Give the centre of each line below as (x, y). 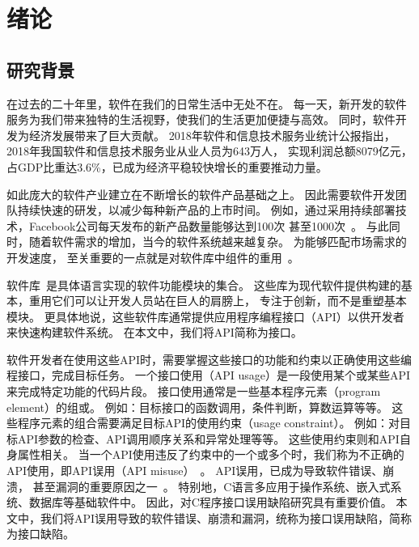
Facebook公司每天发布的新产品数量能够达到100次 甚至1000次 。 (196, 225)
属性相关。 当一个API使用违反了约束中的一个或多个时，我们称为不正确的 (211, 454)
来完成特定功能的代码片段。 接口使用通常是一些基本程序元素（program (194, 391)
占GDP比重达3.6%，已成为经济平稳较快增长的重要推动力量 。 (167, 166)
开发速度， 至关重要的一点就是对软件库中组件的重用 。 (153, 257)
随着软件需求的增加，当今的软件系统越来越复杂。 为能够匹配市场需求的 (218, 242)
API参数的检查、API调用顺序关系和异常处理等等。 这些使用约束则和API (208, 438)
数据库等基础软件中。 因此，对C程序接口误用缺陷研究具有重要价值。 (210, 502)
